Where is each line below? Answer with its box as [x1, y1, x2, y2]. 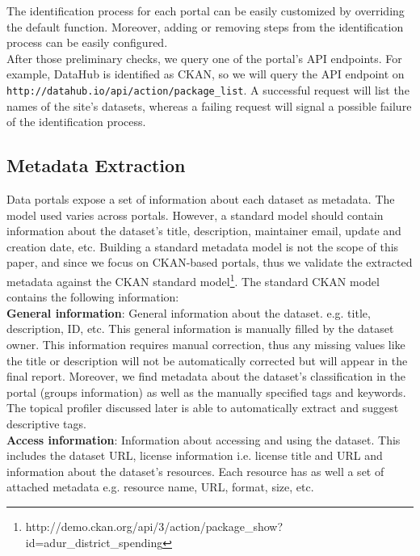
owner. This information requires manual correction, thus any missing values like [6, 336, 405, 353]
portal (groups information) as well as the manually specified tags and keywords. [6, 383, 406, 400]
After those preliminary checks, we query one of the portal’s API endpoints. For [6, 49, 402, 66]
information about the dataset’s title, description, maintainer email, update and [6, 222, 401, 239]
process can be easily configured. [6, 34, 168, 51]
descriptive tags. [6, 415, 86, 432]
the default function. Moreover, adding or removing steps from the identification [6, 18, 404, 35]
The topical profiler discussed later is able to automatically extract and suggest [6, 399, 399, 416]
